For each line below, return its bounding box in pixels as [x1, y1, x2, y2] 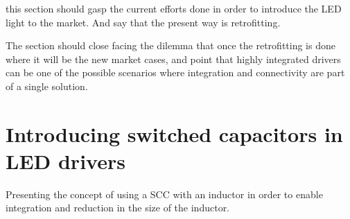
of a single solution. [6, 78, 88, 93]
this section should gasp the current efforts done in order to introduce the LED [6, 1, 342, 15]
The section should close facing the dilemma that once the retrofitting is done [6, 38, 335, 53]
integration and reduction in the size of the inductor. [6, 200, 230, 215]
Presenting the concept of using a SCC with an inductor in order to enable [6, 186, 323, 201]
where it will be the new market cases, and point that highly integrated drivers [6, 51, 341, 66]
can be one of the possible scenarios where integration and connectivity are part [6, 65, 345, 80]
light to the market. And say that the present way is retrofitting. [6, 15, 281, 29]
